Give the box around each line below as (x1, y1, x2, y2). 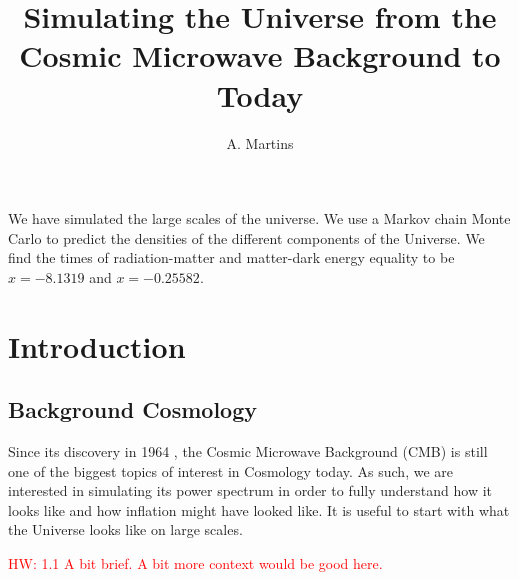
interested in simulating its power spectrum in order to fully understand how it (8, 480, 493, 501)
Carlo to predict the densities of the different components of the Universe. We (8, 227, 485, 248)
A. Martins (226, 132, 294, 153)
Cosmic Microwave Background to (19, 35, 501, 76)
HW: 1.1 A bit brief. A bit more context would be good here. (8, 553, 383, 574)
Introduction (8, 325, 186, 366)
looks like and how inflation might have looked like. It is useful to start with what (8, 499, 510, 520)
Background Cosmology (8, 394, 257, 425)
